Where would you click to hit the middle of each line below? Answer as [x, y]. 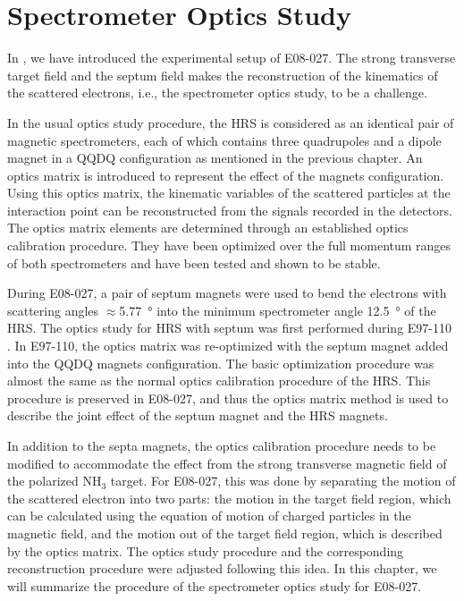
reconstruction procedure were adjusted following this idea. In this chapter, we [222, 568]
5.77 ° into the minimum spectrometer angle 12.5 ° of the [278, 310]
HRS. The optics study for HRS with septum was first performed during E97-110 [230, 328]
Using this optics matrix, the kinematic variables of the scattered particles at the [229, 193]
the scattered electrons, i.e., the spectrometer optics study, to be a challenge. [217, 93]
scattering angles [53, 310]
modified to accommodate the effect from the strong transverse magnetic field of [227, 463]
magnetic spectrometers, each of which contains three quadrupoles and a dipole [224, 140]
